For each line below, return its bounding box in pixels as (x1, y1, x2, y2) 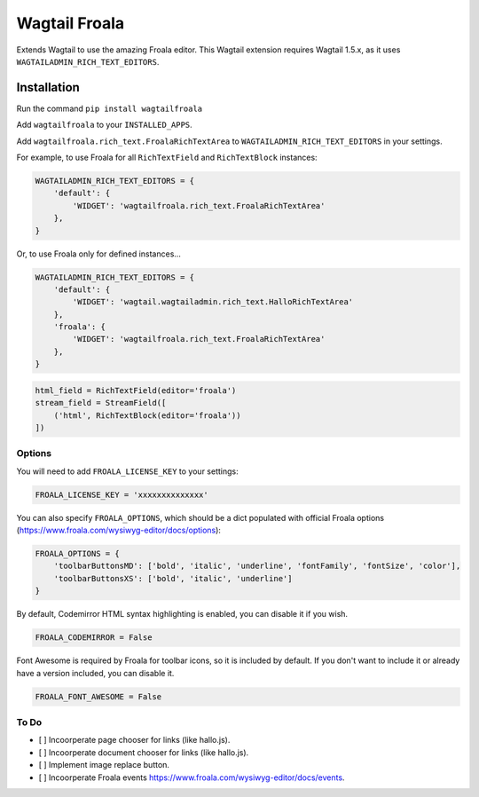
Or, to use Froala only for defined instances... (16, 249, 182, 259)
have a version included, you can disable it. (16, 667, 175, 678)
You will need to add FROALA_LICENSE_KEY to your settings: (16, 466, 239, 477)
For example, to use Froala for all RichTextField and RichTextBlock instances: (16, 152, 318, 163)
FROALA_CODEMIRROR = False (35, 633, 153, 643)
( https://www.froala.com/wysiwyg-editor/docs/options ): (16, 525, 222, 536)
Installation (16, 80, 80, 95)
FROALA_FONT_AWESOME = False (35, 691, 162, 701)
